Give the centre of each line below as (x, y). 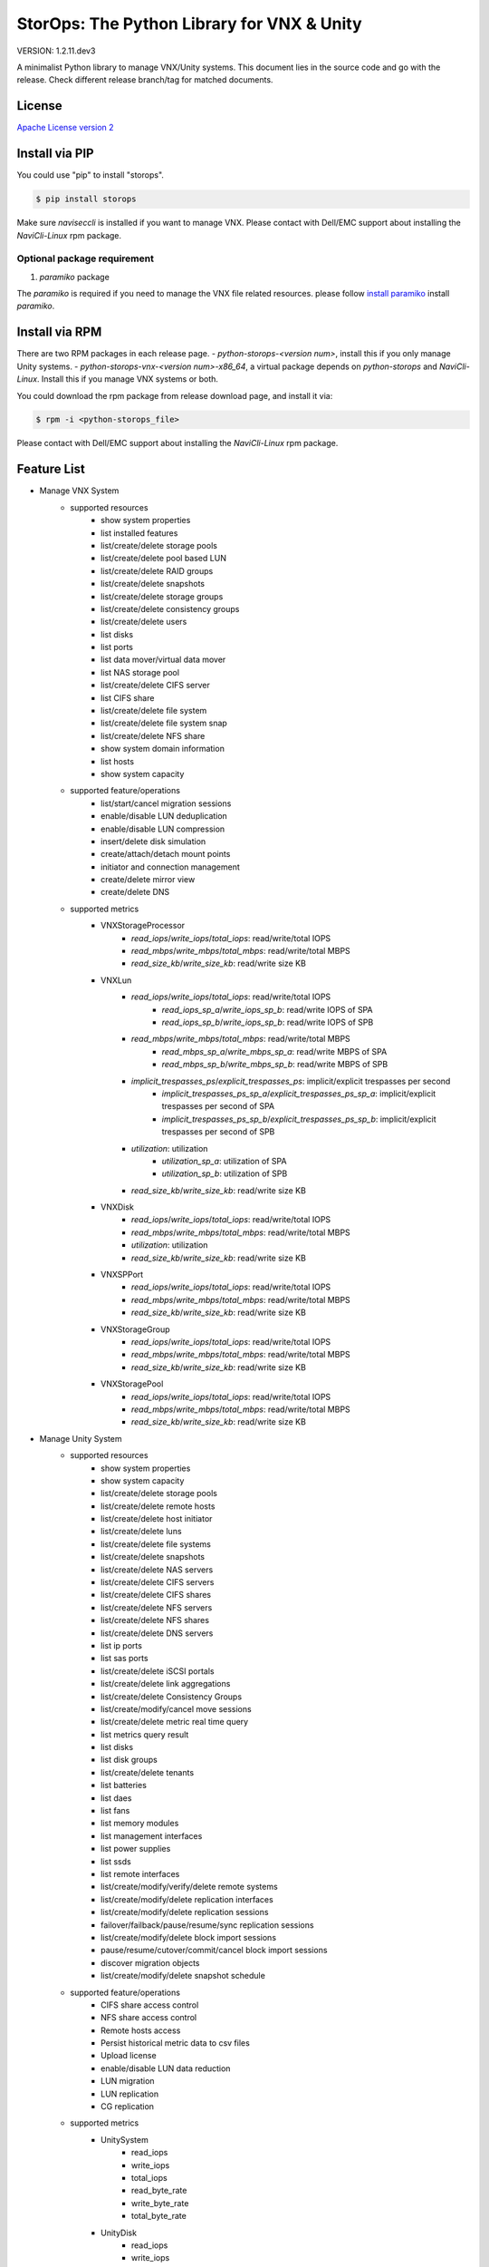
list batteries (124, 1785)
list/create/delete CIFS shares (156, 1595)
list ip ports (121, 1645)
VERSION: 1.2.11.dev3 (56, 51)
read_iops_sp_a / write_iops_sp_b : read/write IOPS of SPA (267, 1009)
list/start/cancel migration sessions (166, 803)
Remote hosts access (141, 2030)
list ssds (116, 1861)
